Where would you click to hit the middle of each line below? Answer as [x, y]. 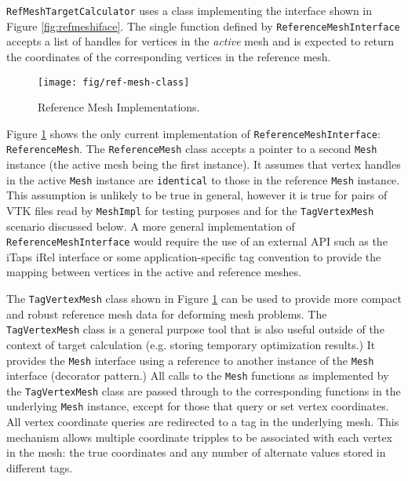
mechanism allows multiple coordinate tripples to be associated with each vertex [200, 437]
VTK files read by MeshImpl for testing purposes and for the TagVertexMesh [190, 210]
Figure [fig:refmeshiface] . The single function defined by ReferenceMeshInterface [203, 26]
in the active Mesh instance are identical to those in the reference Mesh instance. [203, 179]
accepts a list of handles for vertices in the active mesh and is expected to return [200, 41]
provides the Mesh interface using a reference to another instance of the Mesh [190, 360]
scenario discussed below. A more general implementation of [151, 226]
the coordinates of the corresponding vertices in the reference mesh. [169, 56]
